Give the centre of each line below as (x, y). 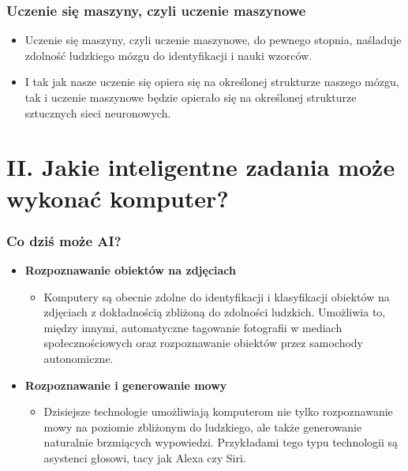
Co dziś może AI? (64, 240)
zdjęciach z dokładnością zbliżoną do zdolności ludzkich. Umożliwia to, (215, 312)
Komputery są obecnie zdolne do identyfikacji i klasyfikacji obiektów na (217, 296)
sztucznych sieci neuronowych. (98, 112)
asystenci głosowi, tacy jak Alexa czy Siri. (145, 457)
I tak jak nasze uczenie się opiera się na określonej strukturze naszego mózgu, (212, 82)
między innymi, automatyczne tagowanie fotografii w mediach (193, 327)
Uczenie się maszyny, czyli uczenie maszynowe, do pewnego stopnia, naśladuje (213, 40)
